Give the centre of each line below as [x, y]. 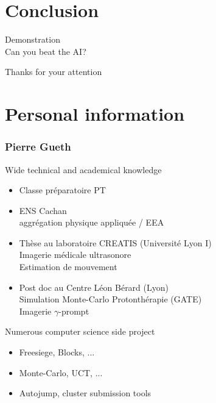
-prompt [74, 311]
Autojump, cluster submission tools [85, 393]
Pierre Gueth [38, 147]
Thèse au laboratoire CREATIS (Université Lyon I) [115, 242]
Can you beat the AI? [46, 51]
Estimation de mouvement [68, 267]
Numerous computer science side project [80, 331]
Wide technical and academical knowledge [83, 169]
